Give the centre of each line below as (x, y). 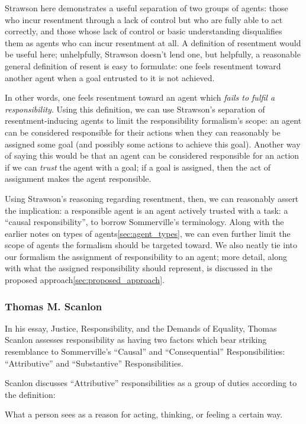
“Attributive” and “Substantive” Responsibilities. (94, 363)
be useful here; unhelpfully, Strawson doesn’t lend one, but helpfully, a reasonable (153, 54)
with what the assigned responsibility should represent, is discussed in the (139, 268)
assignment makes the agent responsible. (78, 179)
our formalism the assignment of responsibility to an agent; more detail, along (146, 256)
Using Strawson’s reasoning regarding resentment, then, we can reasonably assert (152, 198)
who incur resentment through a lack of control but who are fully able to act (144, 19)
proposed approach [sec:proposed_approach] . (85, 280)
